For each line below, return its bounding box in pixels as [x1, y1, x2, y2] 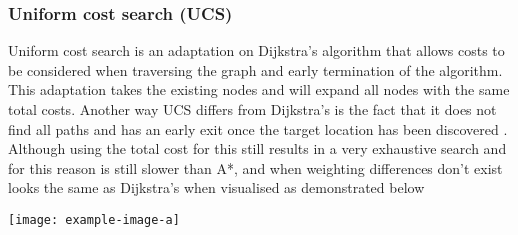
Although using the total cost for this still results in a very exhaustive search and [8, 138, 507, 159]
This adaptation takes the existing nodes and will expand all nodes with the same [8, 79, 510, 100]
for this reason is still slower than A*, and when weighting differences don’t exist [8, 157, 503, 178]
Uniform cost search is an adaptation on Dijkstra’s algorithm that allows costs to [8, 40, 505, 61]
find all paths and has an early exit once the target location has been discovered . [8, 118, 508, 139]
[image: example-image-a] [8, 212, 180, 227]
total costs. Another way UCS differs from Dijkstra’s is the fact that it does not [8, 99, 497, 119]
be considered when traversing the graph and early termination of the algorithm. [8, 59, 503, 80]
